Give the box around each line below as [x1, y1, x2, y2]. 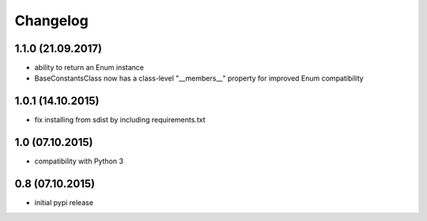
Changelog [14, 12, 89, 29]
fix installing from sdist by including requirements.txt [34, 115, 206, 125]
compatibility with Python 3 [34, 156, 124, 166]
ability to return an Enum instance [34, 63, 145, 73]
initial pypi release [34, 198, 94, 208]
